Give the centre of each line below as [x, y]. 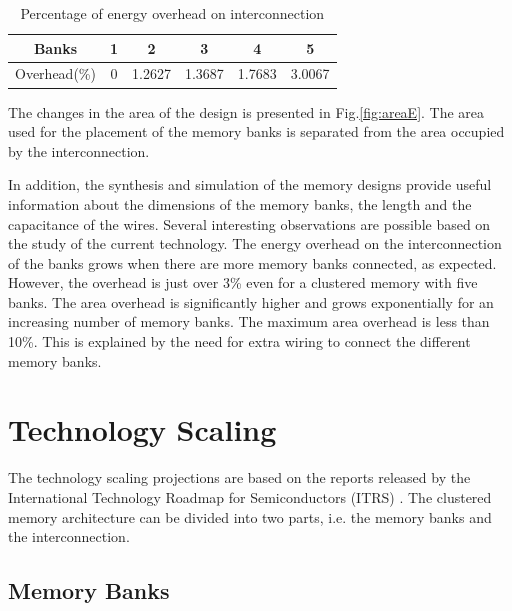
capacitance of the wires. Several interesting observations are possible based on [249, 223]
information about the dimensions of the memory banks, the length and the [240, 203]
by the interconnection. [79, 150]
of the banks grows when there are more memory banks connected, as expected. [252, 262]
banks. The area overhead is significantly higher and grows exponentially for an [251, 301]
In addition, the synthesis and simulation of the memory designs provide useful [250, 184]
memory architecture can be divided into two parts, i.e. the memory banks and [250, 516]
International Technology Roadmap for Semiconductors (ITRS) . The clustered [250, 496]
